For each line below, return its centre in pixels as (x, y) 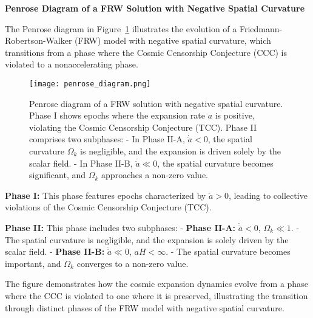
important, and (33, 263)
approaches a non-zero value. (155, 175)
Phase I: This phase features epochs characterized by (106, 195)
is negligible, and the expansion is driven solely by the (180, 151)
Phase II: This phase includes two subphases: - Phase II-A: (120, 227)
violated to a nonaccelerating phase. (72, 64)
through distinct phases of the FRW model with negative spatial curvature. (145, 307)
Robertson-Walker (39, 40)
